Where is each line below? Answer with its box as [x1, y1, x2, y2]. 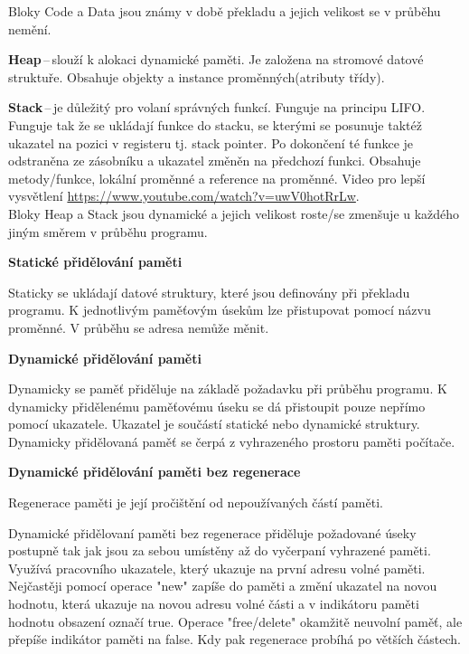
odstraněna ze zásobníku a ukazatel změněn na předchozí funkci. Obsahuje [8, 151, 421, 170]
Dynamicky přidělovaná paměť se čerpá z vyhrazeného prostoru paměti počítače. [8, 431, 455, 450]
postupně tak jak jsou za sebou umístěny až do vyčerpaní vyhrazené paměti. [8, 541, 431, 560]
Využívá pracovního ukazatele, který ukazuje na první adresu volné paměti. [8, 558, 426, 577]
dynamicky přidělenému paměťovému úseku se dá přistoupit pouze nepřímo [8, 396, 426, 415]
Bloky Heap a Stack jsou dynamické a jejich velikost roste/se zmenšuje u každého [8, 204, 460, 223]
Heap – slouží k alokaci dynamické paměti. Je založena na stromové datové [8, 50, 424, 69]
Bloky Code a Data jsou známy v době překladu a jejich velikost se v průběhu [8, 2, 441, 20]
